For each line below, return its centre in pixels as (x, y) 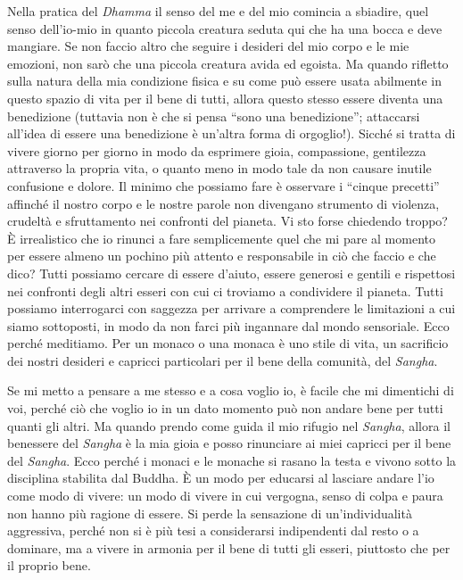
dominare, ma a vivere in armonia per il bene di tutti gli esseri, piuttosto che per (229, 547)
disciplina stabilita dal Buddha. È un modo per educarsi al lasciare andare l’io (221, 478)
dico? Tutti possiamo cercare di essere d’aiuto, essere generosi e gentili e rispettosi (231, 273)
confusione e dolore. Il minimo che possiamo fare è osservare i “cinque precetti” (223, 185)
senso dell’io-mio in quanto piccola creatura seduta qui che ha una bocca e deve (225, 28)
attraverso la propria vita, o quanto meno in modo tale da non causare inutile (219, 168)
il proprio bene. (49, 565)
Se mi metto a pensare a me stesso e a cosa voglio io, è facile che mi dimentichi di (231, 390)
